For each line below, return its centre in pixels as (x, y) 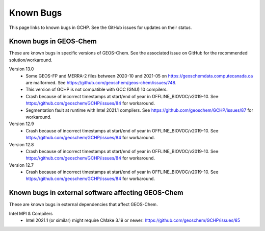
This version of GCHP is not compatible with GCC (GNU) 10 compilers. (97, 90)
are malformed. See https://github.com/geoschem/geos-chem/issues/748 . (101, 83)
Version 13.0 (22, 69)
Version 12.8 (22, 144)
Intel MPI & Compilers (31, 213)
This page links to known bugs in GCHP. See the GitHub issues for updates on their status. (101, 27)
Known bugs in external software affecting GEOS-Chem (96, 193)
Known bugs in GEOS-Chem (53, 41)
